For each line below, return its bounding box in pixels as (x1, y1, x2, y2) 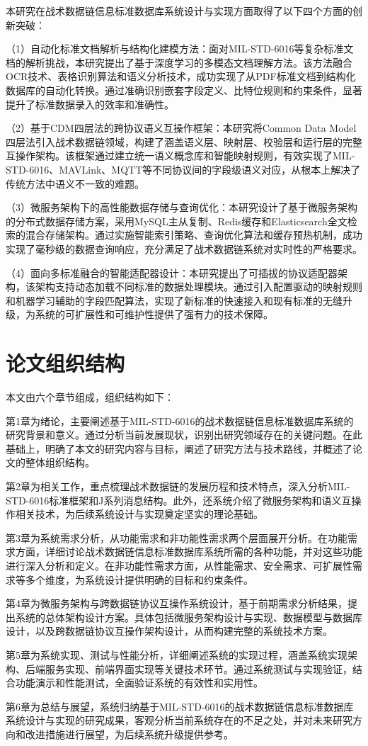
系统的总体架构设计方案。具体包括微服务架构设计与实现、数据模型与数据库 (15, 609, 362, 624)
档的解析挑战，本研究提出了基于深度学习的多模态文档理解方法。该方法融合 (6, 55, 352, 69)
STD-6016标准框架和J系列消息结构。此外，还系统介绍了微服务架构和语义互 (6, 492, 352, 507)
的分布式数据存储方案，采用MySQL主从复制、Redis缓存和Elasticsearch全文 (6, 213, 347, 228)
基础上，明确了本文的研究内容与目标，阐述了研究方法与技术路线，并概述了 (6, 441, 352, 456)
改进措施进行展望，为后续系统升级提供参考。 (25, 726, 234, 741)
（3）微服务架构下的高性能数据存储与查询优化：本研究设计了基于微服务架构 (6, 200, 357, 215)
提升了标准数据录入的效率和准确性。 (6, 96, 174, 111)
